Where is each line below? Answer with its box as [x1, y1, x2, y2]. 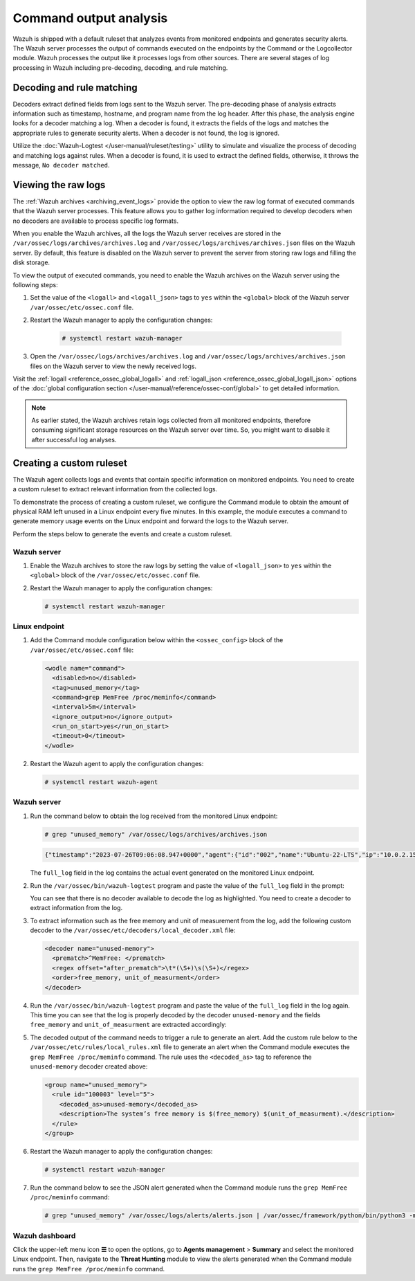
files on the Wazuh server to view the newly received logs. [30, 362, 197, 370]
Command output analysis [12, 10, 168, 26]
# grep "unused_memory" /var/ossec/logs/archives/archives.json [44, 830, 268, 838]
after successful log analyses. [31, 435, 117, 444]
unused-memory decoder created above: [30, 1062, 148, 1071]
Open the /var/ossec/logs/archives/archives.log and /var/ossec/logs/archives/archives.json [30, 352, 346, 361]
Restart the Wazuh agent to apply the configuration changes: [30, 759, 204, 767]
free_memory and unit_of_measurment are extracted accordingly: [30, 1021, 228, 1029]
